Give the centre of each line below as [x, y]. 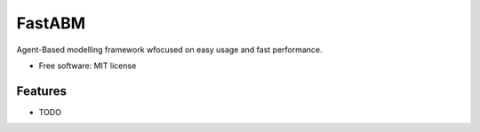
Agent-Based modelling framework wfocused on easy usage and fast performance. [170, 50]
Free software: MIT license [88, 66]
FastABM [51, 23]
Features [41, 91]
